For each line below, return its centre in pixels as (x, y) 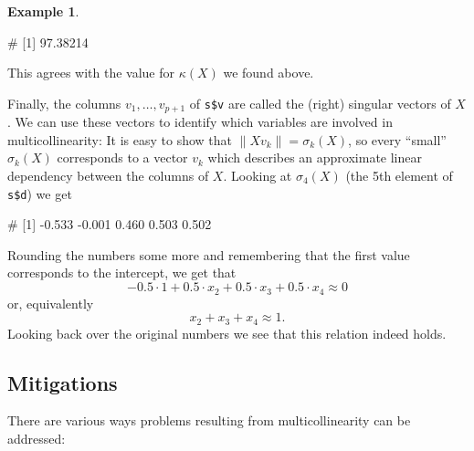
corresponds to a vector (122, 157)
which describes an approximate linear (315, 157)
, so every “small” (397, 139)
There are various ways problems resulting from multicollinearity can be (209, 420)
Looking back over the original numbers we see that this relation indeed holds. (227, 333)
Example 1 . (43, 11)
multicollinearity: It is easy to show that (120, 139)
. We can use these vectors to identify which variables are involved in (200, 122)
